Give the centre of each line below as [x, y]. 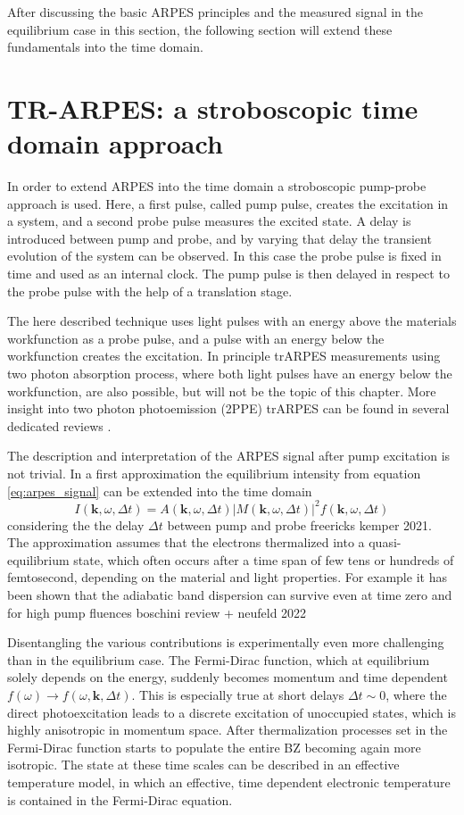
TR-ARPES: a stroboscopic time [213, 108]
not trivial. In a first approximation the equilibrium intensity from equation [214, 473]
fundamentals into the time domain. [105, 47]
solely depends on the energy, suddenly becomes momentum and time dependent [228, 677]
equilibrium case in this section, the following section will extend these [200, 29]
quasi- [385, 542]
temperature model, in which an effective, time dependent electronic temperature [229, 782]
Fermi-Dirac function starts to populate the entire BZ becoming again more [214, 747]
